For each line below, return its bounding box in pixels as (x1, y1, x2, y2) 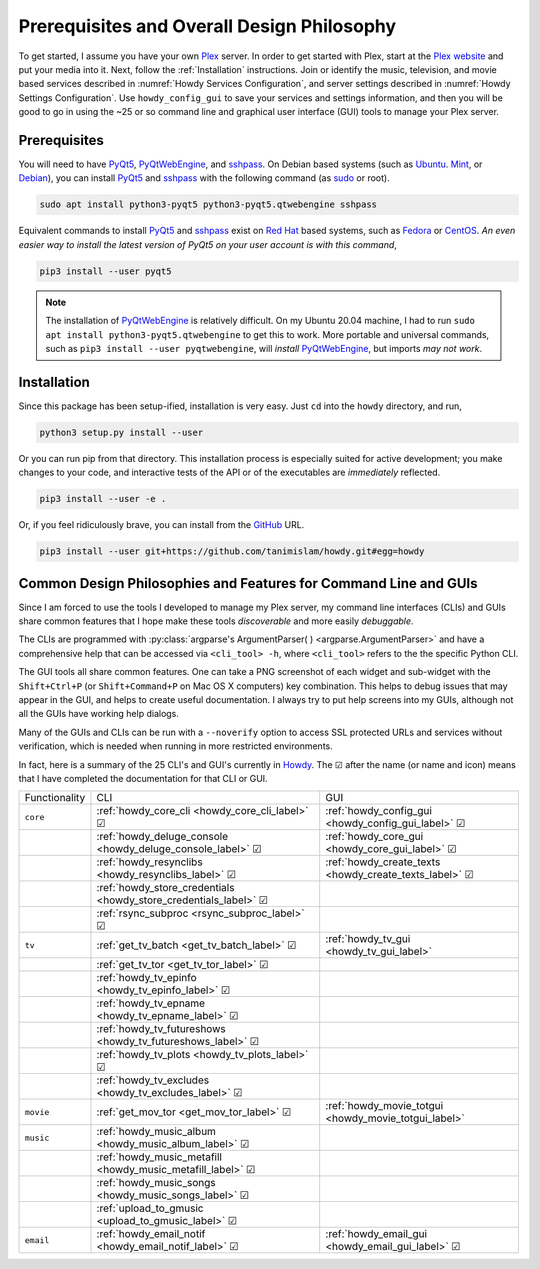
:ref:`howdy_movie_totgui (325, 1099, 444, 1113)
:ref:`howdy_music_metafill (96, 1150, 222, 1164)
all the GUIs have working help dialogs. (18, 708, 180, 720)
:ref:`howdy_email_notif (96, 1227, 206, 1241)
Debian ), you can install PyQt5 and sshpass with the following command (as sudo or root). (18, 172, 390, 184)
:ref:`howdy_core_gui (325, 830, 424, 844)
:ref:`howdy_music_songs (96, 1176, 216, 1190)
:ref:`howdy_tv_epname (96, 996, 205, 1010)
